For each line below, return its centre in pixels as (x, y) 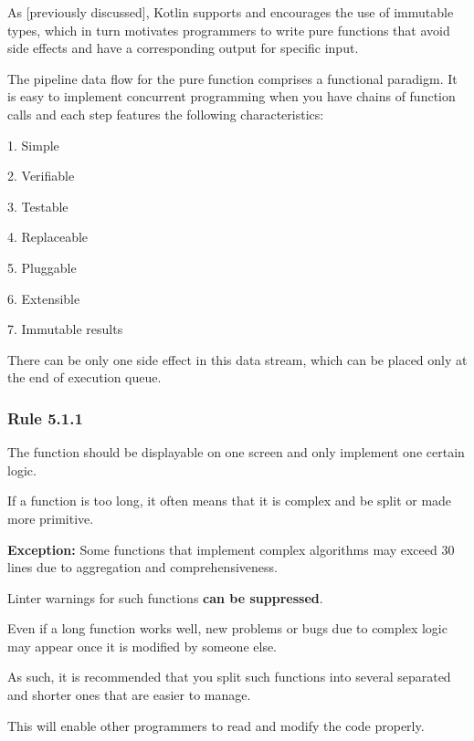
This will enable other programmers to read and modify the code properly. (216, 725)
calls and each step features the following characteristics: (166, 114)
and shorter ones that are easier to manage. (129, 695)
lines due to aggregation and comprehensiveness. (142, 567)
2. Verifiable (41, 176)
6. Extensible (44, 298)
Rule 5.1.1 (45, 417)
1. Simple (33, 145)
